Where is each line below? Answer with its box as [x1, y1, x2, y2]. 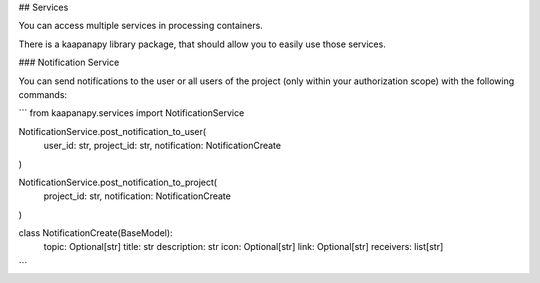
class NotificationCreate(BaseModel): [18, 227, 174, 239]
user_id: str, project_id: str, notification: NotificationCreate [43, 140, 282, 152]
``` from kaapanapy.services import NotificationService [18, 107, 245, 119]
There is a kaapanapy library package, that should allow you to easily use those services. [18, 38, 387, 50]
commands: [18, 88, 68, 100]
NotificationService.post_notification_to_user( [18, 125, 207, 137]
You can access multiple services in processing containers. [18, 20, 264, 32]
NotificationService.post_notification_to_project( [18, 176, 218, 188]
